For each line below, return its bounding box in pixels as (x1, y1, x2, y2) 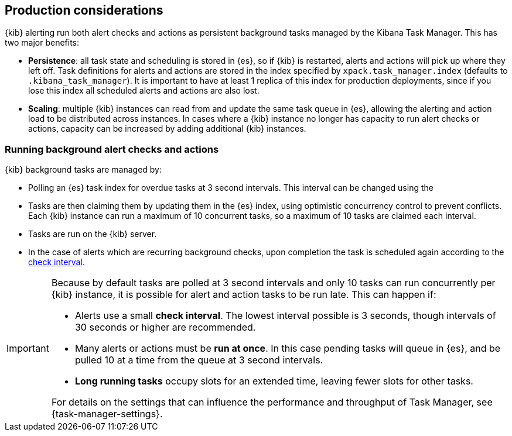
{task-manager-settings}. (51, 408, 163, 420)
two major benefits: (5, 37, 80, 48)
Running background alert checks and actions (5, 143, 219, 155)
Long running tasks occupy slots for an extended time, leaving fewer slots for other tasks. (74, 375, 473, 387)
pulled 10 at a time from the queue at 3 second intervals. (74, 354, 323, 366)
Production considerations (5, 3, 163, 18)
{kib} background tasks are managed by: (5, 164, 162, 175)
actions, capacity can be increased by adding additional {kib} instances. (28, 123, 306, 134)
